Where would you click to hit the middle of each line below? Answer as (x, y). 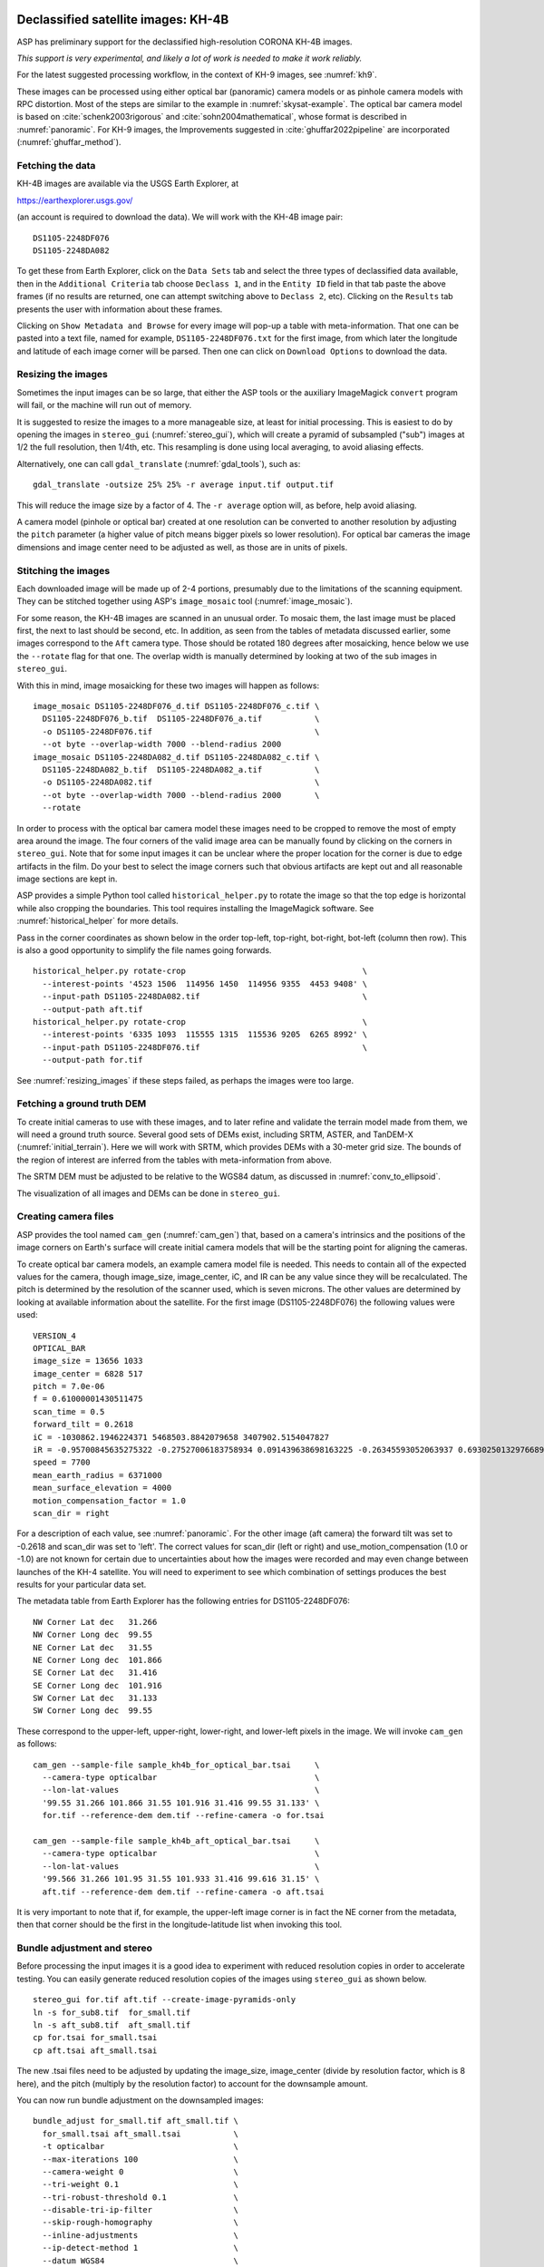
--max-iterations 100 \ (141, 2159)
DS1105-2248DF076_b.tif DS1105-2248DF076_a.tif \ (181, 719)
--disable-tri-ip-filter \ (141, 2210)
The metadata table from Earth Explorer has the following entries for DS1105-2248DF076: (184, 1601)
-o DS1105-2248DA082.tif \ (181, 783)
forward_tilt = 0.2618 (83, 1425)
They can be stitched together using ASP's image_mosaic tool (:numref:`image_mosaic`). (185, 601)
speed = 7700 (62, 1463)
